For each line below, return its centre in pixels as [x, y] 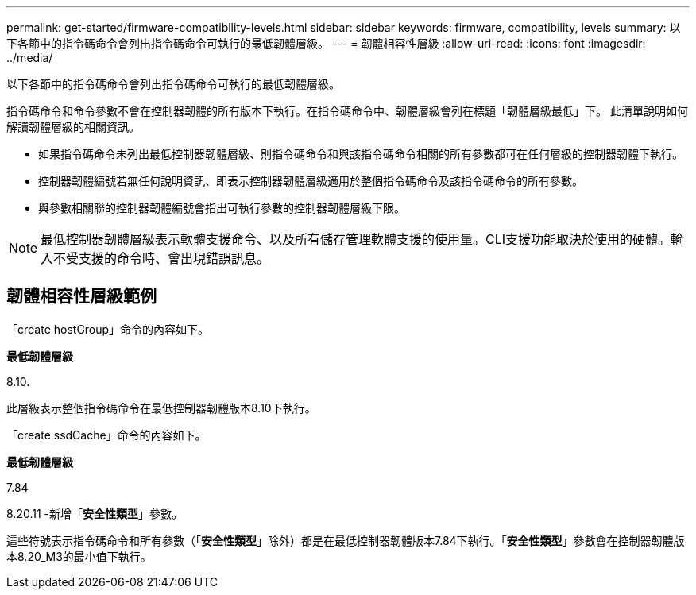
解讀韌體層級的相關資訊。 [73, 127]
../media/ [30, 58]
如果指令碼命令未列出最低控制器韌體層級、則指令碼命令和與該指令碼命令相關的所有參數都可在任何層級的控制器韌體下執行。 [361, 154]
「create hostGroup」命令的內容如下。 [108, 329]
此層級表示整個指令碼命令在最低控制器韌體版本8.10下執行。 [161, 408]
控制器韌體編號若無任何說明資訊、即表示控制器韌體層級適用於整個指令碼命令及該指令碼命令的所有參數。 [311, 181]
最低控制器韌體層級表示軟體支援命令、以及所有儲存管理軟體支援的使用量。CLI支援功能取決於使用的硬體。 [356, 239]
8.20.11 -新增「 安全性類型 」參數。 [95, 513]
